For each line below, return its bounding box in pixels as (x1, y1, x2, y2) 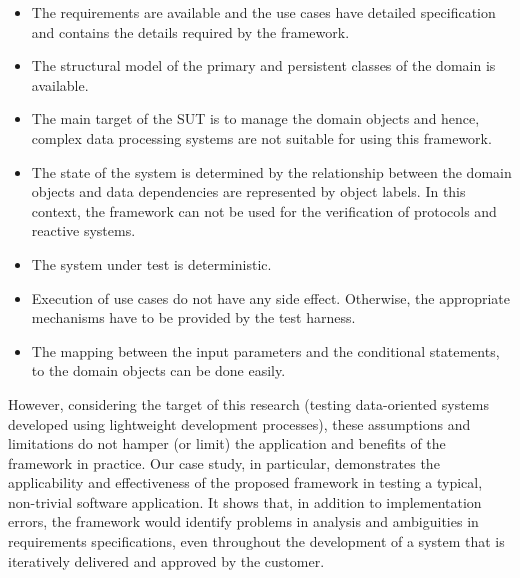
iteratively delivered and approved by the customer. (8, 550, 325, 571)
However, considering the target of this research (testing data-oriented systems (8, 393, 489, 414)
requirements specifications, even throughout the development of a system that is (8, 531, 505, 552)
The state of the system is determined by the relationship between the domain (31, 161, 512, 182)
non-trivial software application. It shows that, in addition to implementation (8, 491, 482, 512)
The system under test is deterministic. (31, 253, 272, 274)
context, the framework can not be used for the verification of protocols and (31, 200, 497, 221)
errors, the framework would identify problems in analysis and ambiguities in (8, 511, 479, 532)
